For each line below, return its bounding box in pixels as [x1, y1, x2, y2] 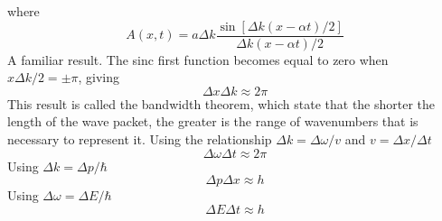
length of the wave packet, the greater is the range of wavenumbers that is [7, 112, 418, 131]
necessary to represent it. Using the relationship [7, 130, 272, 149]
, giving [78, 68, 120, 87]
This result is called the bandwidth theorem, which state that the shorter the [7, 94, 436, 113]
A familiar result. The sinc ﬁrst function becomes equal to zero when [7, 50, 389, 69]
